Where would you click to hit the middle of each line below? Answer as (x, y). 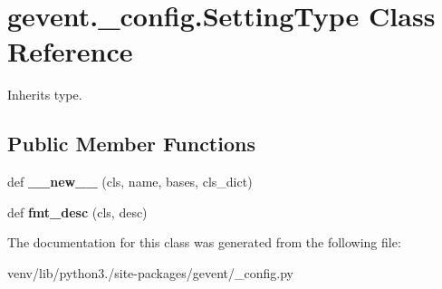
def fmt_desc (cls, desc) (77, 212)
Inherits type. (45, 95)
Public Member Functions (131, 144)
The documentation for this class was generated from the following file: (204, 242)
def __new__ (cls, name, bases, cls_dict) (130, 182)
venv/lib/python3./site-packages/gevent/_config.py (150, 272)
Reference (70, 51)
